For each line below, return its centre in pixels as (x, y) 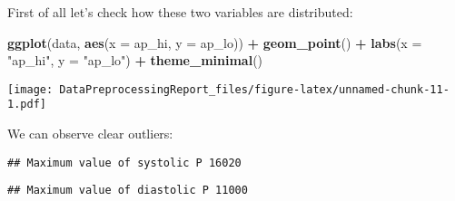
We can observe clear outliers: (90, 134)
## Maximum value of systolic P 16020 (124, 163)
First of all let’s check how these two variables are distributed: (180, 12)
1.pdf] (27, 105)
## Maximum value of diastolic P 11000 (128, 191)
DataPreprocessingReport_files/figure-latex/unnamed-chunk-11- (254, 89)
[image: (30, 89)
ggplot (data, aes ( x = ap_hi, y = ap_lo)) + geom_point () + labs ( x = (215, 42)
